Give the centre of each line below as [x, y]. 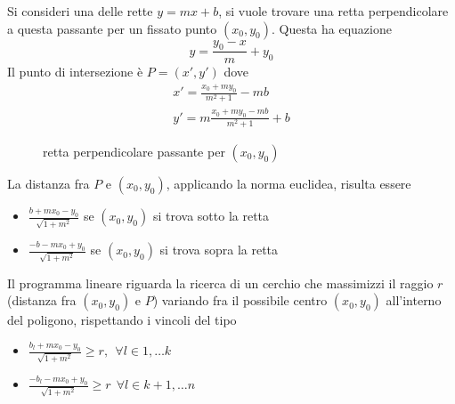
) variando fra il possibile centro [240, 300]
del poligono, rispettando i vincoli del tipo [122, 320]
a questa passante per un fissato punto [112, 28]
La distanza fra [49, 183]
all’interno [414, 300]
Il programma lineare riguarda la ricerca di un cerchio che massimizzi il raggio [220, 283]
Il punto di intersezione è [75, 72]
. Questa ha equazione [331, 28]
